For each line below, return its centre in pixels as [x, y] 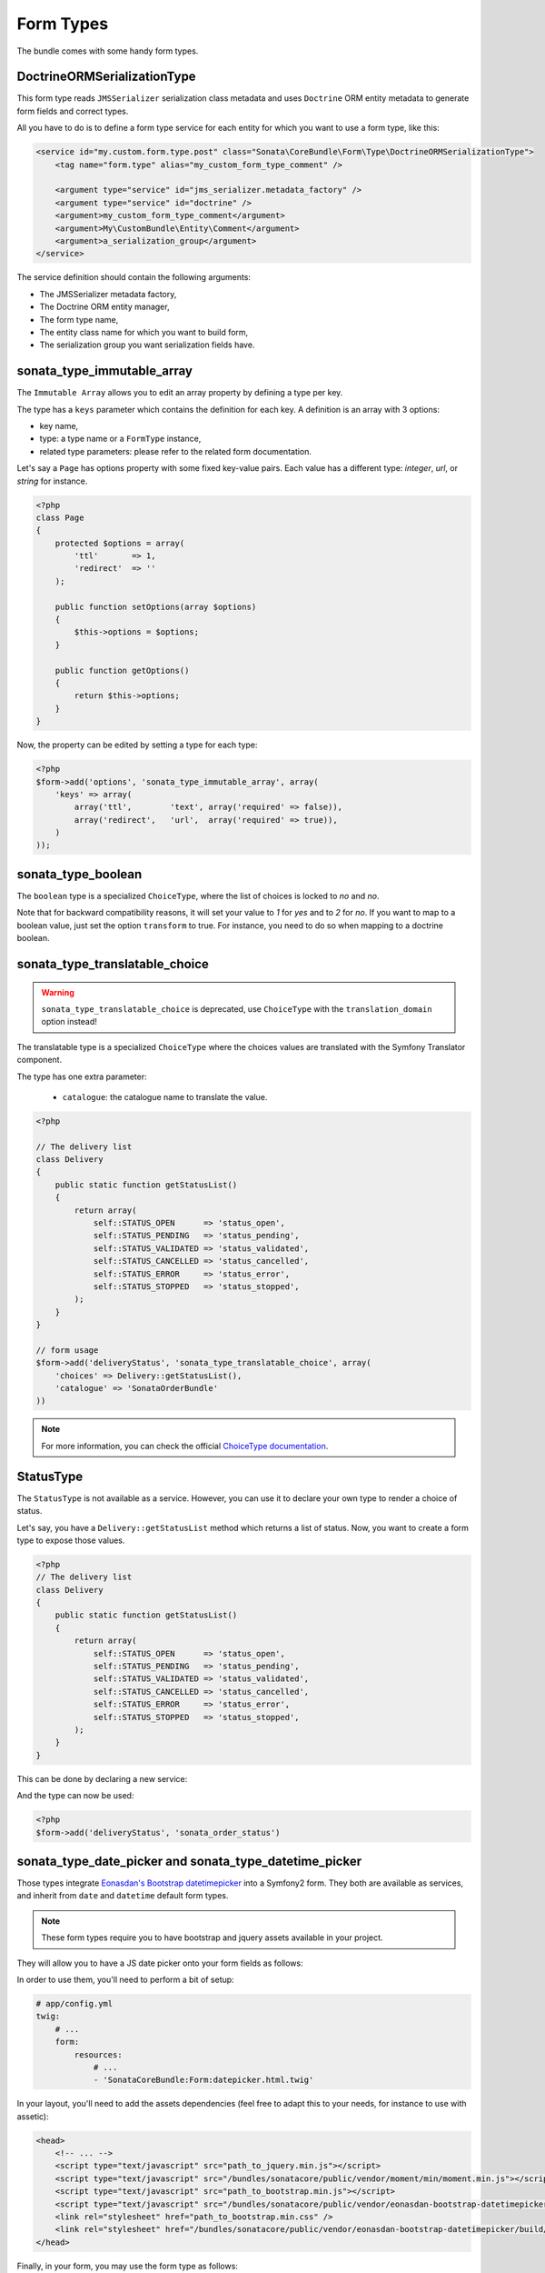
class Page [60, 517]
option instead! [69, 1022]
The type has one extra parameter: [82, 1076]
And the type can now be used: [75, 1796]
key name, [59, 426]
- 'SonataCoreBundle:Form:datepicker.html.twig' [203, 2080]
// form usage [67, 1350]
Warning [58, 992]
